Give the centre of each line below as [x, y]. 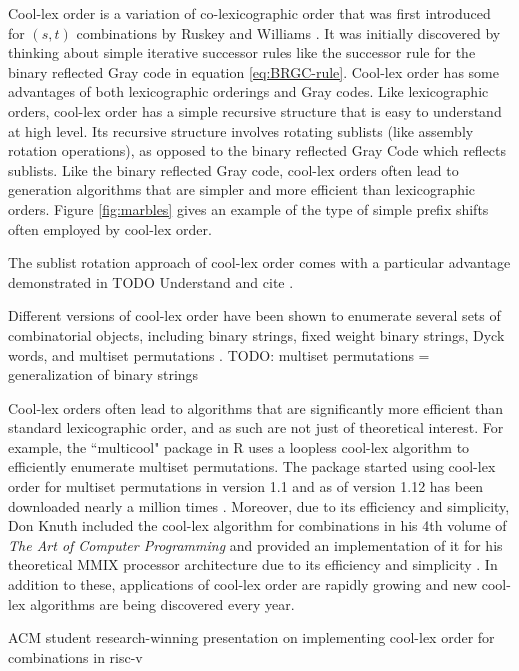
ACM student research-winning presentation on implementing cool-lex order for [251, 637]
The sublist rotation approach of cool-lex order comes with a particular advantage [259, 262]
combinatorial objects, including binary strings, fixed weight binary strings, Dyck [256, 334]
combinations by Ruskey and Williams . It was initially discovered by [288, 32]
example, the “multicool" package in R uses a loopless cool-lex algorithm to [239, 446]
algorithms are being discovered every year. [162, 603]
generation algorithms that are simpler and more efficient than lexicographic [242, 189]
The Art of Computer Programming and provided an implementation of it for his [255, 544]
